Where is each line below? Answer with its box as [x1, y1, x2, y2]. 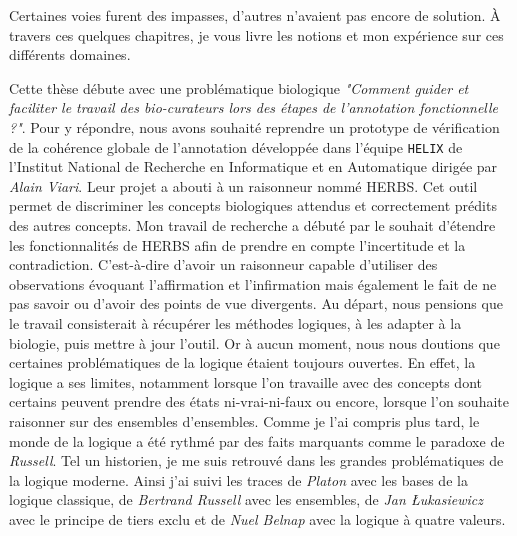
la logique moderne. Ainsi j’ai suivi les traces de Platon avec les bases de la [9, 469, 468, 490]
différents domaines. [9, 44, 131, 65]
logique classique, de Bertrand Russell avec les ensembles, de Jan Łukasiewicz [9, 489, 483, 510]
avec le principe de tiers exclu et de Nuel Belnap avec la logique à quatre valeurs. [9, 508, 506, 529]
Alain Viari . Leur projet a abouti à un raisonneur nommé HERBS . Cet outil [9, 175, 478, 196]
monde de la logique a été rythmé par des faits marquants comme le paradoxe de [9, 430, 505, 451]
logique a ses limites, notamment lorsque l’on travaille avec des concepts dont [9, 371, 482, 392]
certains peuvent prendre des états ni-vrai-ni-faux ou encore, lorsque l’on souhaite [9, 391, 509, 412]
